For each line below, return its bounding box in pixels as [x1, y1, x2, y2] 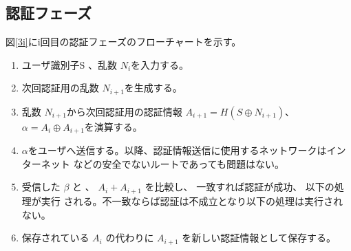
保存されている [21, 230, 89, 245]
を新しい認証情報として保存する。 [182, 230, 336, 245]
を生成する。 [124, 80, 182, 95]
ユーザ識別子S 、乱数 [21, 57, 117, 72]
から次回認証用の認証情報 [66, 104, 182, 118]
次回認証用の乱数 [21, 80, 99, 95]
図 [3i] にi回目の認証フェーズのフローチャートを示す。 [6, 34, 242, 49]
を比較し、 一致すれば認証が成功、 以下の [145, 179, 334, 194]
